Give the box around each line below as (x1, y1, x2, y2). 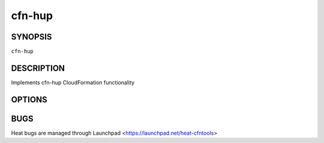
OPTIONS (11, 95, 47, 105)
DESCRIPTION (11, 63, 65, 73)
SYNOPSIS (11, 32, 52, 42)
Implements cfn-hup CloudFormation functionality (11, 78, 135, 86)
